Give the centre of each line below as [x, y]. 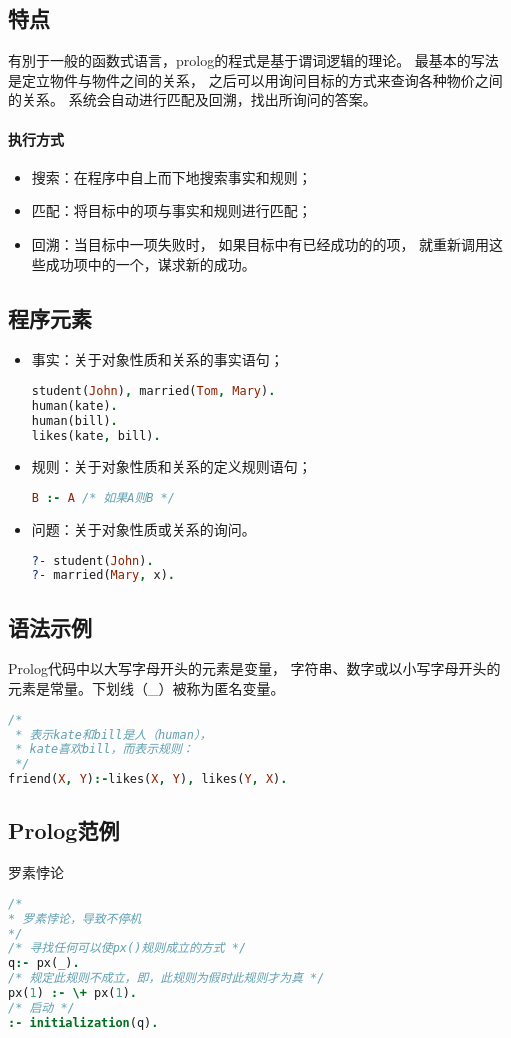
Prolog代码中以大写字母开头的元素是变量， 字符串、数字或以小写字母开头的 [254, 668]
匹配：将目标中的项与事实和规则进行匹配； [171, 210]
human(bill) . [74, 420]
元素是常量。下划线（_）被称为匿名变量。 [146, 688]
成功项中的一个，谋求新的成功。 [150, 263]
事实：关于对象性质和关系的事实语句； [157, 359]
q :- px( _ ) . [44, 963]
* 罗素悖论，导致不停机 [75, 918]
